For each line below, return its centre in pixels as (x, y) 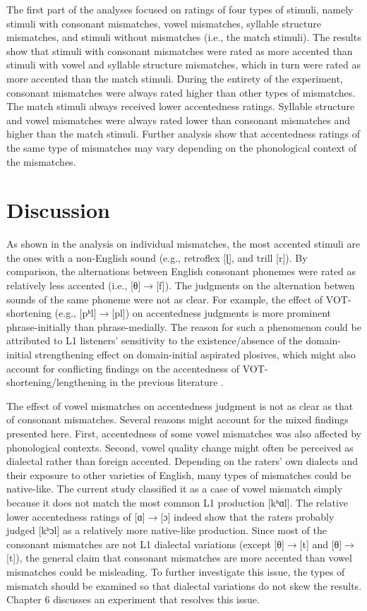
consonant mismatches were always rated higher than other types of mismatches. (181, 92)
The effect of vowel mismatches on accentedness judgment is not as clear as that (180, 405)
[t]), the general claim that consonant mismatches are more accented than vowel (179, 558)
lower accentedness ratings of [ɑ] (76, 516)
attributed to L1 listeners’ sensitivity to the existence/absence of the (155, 340)
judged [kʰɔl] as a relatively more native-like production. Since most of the (167, 530)
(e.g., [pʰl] (76, 313)
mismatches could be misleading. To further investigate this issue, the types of (176, 571)
